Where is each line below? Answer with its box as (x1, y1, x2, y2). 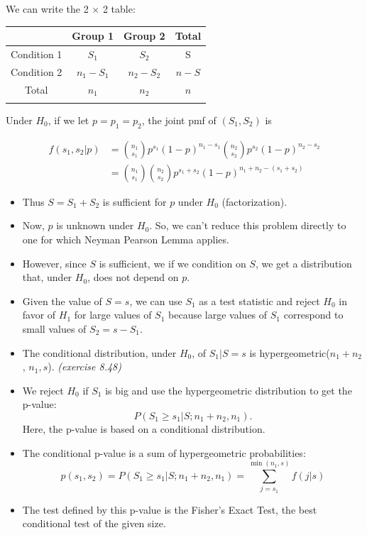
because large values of (168, 307, 268, 322)
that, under (22, 270, 72, 285)
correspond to (283, 307, 344, 322)
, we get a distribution (255, 255, 352, 270)
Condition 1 (11, 46, 62, 61)
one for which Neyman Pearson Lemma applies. (22, 232, 229, 247)
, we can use (129, 293, 182, 308)
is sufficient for (102, 194, 167, 209)
